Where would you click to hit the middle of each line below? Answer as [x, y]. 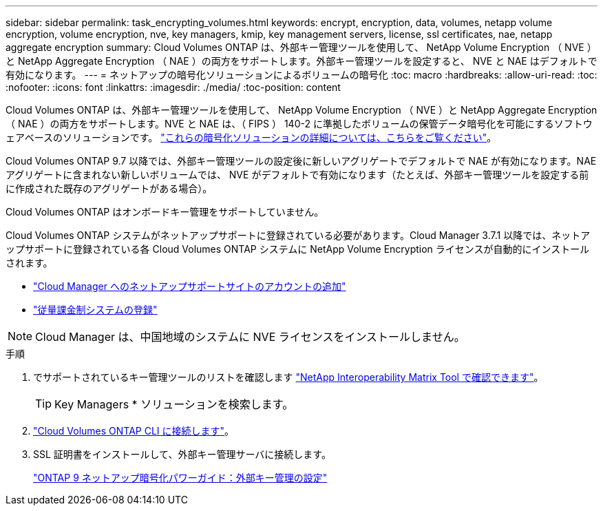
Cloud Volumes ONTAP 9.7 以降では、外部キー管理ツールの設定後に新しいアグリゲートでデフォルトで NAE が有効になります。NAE [301, 161]
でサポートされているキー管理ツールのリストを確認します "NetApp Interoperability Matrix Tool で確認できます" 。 [288, 377]
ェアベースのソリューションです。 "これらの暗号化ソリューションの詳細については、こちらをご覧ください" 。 [251, 137]
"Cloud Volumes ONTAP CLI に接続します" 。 [134, 431]
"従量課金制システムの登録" [95, 310]
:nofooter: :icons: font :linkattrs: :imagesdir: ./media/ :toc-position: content [173, 87]
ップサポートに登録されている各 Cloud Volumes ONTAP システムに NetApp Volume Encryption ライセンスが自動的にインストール [298, 249]
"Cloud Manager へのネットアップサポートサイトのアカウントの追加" [190, 286]
